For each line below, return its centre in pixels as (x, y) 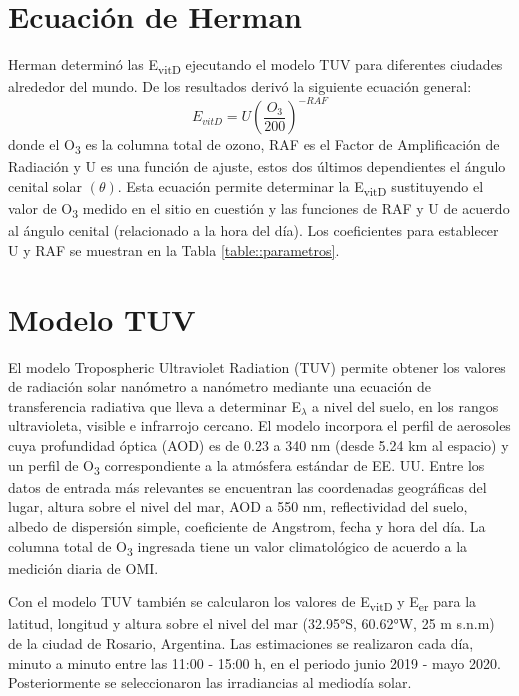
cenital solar (45, 186)
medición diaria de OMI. (83, 567)
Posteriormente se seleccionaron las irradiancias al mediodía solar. (210, 682)
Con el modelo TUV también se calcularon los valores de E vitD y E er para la (242, 603)
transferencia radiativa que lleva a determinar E (154, 405)
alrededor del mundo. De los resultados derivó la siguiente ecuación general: (240, 86)
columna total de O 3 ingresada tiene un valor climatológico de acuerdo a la (238, 547)
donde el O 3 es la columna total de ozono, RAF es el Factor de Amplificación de (254, 146)
